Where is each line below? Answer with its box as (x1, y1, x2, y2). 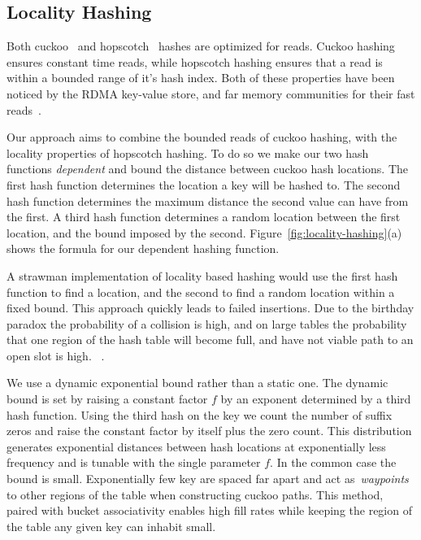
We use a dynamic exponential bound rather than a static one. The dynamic (7, 374, 388, 391)
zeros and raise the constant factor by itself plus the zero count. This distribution (7, 422, 412, 439)
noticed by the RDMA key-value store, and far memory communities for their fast (7, 85, 415, 102)
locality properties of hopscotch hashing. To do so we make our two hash (7, 144, 369, 161)
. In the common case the (270, 454, 397, 471)
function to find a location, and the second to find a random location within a (7, 283, 395, 300)
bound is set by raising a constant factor (7, 390, 208, 407)
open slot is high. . (7, 346, 105, 364)
